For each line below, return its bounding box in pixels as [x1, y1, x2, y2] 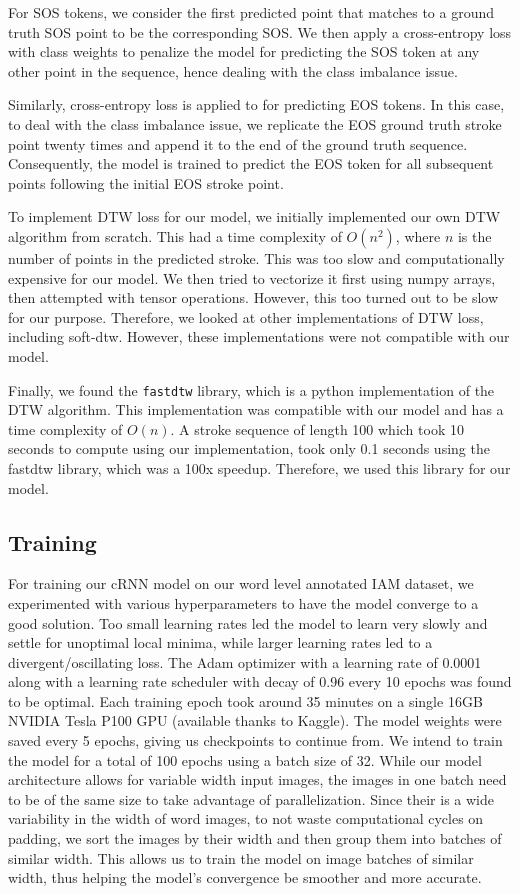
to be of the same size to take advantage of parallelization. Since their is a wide [8, 788, 494, 809]
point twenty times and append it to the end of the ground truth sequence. [8, 133, 468, 154]
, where [395, 225, 441, 246]
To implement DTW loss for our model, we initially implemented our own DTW [8, 206, 501, 227]
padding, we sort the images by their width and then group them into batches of [8, 828, 502, 849]
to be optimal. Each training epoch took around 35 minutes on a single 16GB [8, 690, 483, 711]
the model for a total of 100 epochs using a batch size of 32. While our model [8, 749, 482, 770]
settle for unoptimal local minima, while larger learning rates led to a [8, 632, 433, 653]
